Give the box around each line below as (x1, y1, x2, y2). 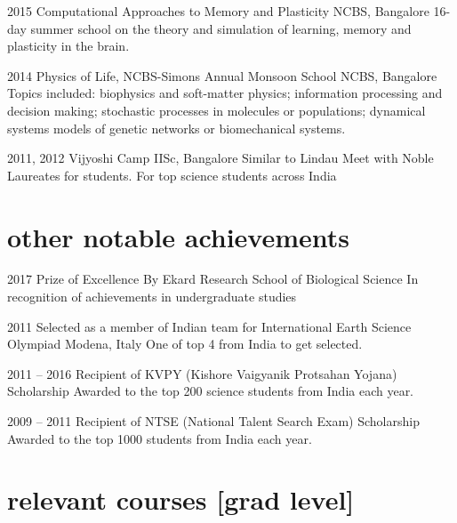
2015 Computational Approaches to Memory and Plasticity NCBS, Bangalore (7, 2, 429, 20)
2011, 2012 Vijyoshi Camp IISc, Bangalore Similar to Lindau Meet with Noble (7, 149, 434, 167)
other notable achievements (7, 218, 350, 254)
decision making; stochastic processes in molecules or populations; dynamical (7, 101, 426, 119)
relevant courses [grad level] (7, 481, 355, 518)
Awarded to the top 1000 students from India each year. (7, 429, 312, 447)
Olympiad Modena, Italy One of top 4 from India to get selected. (7, 334, 363, 353)
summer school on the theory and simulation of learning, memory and (30, 19, 412, 37)
